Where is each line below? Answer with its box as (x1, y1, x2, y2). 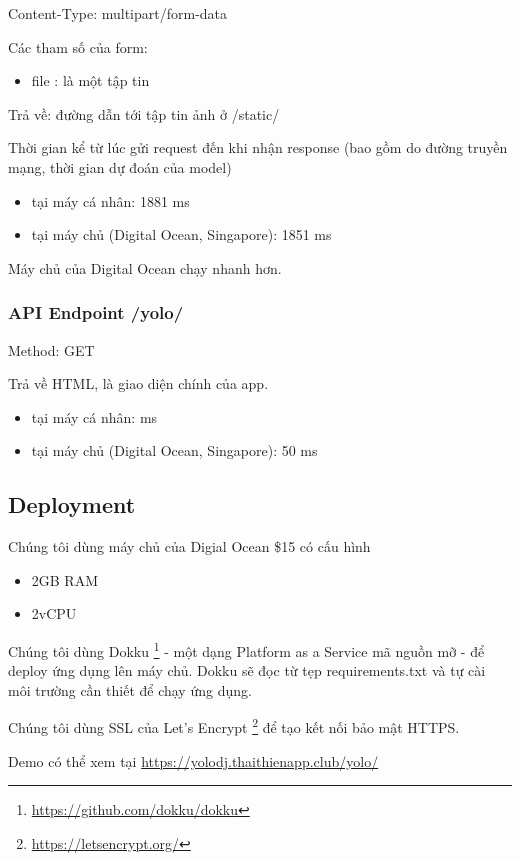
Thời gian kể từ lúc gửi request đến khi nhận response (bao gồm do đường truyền (8, 137, 508, 158)
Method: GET (8, 339, 95, 360)
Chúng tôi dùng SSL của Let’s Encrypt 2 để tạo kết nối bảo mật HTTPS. (8, 714, 460, 738)
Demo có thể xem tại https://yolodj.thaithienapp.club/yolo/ (8, 750, 379, 771)
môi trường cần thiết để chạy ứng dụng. (8, 679, 252, 700)
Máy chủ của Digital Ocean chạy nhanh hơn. (8, 257, 282, 278)
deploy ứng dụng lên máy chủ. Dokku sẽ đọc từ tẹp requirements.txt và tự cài (8, 660, 486, 681)
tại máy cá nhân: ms (31, 406, 158, 427)
